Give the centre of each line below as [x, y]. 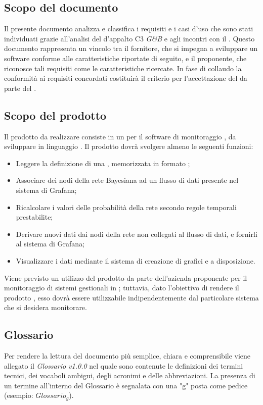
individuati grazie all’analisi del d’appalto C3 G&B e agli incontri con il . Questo [129, 38]
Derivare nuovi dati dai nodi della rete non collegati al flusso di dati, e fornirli [137, 234]
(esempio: [19, 395]
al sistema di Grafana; [50, 244]
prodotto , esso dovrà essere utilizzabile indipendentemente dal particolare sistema [131, 297]
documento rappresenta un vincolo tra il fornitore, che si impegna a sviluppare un [131, 48]
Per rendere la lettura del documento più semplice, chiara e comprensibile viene [127, 356]
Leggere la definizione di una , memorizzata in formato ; [103, 163]
